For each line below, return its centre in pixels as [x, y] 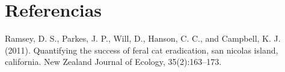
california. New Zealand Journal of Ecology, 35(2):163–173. [113, 62]
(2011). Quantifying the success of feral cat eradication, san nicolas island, [142, 50]
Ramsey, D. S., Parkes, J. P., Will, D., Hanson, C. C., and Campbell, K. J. [143, 38]
